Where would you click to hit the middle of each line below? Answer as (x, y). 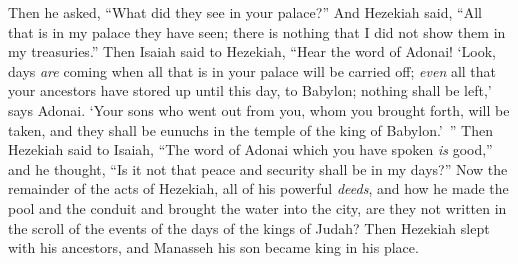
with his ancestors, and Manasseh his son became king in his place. (213, 247)
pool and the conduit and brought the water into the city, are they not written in (257, 207)
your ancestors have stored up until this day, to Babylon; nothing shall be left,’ (250, 90)
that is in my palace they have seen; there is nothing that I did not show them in (257, 31)
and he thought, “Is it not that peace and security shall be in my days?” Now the (258, 168)
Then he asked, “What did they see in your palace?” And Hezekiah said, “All (245, 12)
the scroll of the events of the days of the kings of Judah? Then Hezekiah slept (249, 227)
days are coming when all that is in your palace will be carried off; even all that (252, 70)
